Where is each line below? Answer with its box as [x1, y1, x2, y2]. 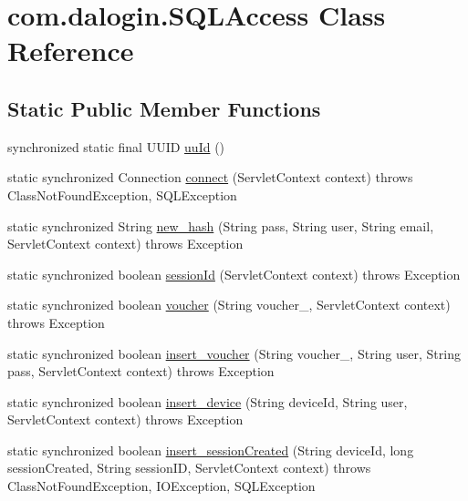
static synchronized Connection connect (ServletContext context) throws [7, 168, 413, 187]
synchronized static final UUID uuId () [7, 137, 225, 156]
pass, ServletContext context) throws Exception [7, 362, 275, 381]
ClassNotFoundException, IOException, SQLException [7, 476, 316, 496]
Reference [7, 32, 134, 69]
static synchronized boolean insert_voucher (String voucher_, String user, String [7, 343, 461, 363]
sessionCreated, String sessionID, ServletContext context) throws [7, 458, 371, 477]
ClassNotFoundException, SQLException [7, 185, 237, 204]
